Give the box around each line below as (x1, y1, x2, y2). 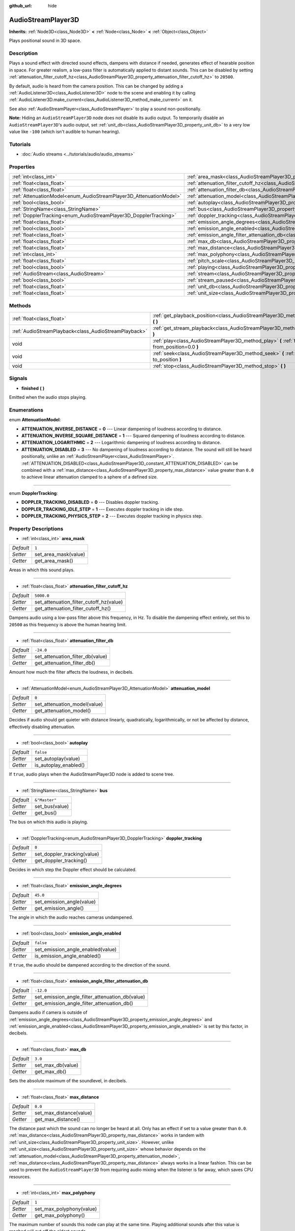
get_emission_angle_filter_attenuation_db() (34, 1000, 133, 1007)
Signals (9, 375, 28, 382)
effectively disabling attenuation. (9, 724, 76, 730)
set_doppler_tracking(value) (34, 850, 99, 857)
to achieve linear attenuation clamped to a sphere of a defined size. (21, 474, 158, 480)
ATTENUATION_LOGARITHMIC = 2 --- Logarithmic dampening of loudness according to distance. (21, 440, 221, 446)
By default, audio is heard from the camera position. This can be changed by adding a (9, 83, 183, 89)
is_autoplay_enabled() (34, 762, 85, 769)
